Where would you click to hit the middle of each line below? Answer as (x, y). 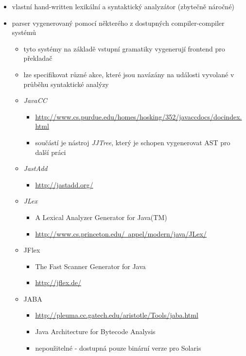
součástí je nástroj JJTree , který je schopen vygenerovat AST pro (133, 142)
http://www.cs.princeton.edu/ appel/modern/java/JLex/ (121, 233)
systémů (24, 32)
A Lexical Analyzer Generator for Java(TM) (101, 217)
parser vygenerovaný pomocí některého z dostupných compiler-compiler (118, 23)
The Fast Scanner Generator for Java (90, 266)
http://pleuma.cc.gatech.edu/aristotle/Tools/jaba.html (117, 315)
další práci (51, 152)
